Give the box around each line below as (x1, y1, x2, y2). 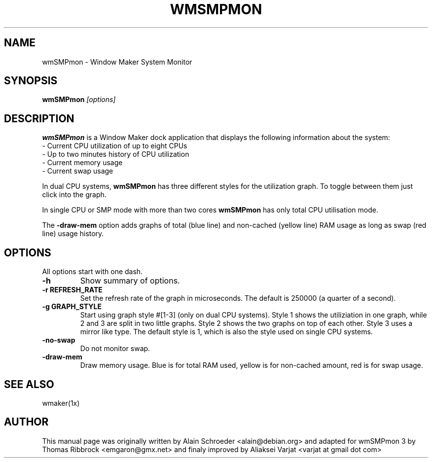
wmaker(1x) (42, 398, 80, 407)
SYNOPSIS (4, 74, 58, 87)
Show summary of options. (80, 276, 180, 286)
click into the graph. (42, 190, 107, 199)
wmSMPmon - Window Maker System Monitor (42, 57, 192, 66)
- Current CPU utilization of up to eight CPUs (42, 142, 187, 150)
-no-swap (42, 336, 75, 345)
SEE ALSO (4, 378, 54, 391)
